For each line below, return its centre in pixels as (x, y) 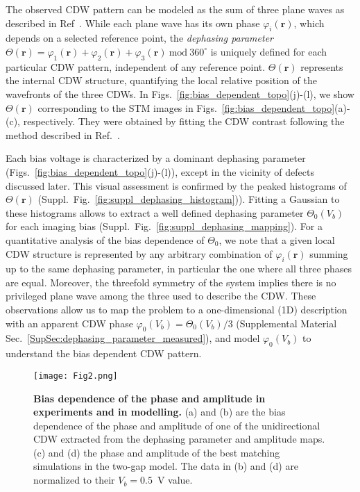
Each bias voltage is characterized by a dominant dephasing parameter (156, 158)
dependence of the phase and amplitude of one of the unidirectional (177, 425)
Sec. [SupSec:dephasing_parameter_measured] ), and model (133, 338)
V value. (175, 480)
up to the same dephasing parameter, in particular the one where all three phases (179, 269)
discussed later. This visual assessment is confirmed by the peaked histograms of (176, 185)
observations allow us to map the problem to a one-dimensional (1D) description (177, 310)
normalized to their (74, 480)
